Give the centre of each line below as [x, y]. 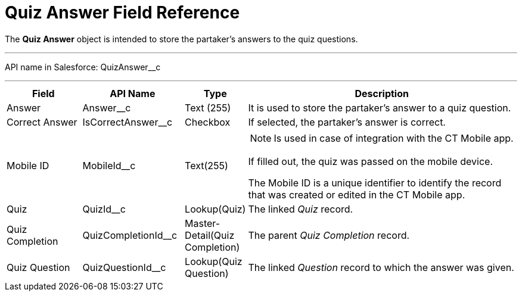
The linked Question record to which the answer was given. [381, 267]
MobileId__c [109, 165]
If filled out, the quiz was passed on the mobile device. [371, 161]
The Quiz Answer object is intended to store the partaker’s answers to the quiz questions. [181, 39]
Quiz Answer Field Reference [122, 13]
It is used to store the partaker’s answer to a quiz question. [380, 108]
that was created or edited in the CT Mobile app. [357, 194]
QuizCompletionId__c [130, 235]
